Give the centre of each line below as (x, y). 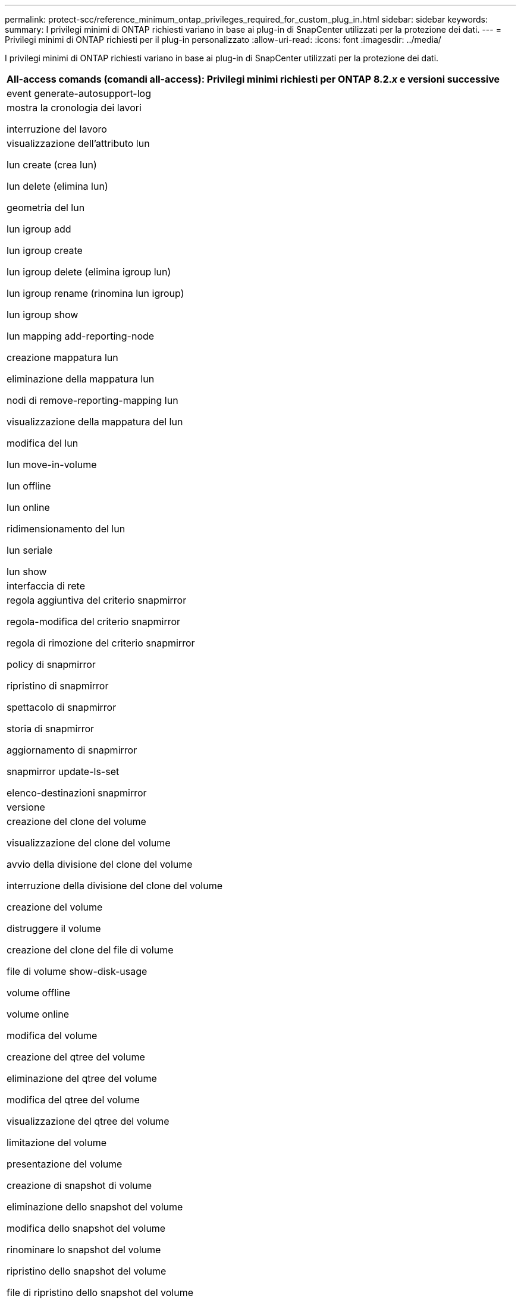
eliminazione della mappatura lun (81, 379)
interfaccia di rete (46, 586)
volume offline (38, 993)
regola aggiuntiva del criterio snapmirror (97, 600)
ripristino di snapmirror (58, 686)
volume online (38, 1014)
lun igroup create (45, 250)
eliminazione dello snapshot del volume (95, 1207)
